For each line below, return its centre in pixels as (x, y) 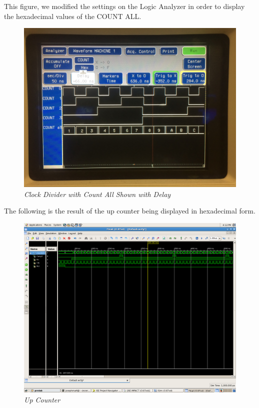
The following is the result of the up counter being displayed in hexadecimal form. (130, 211)
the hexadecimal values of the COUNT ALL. (73, 16)
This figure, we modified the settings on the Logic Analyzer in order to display (124, 6)
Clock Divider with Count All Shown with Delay (97, 194)
